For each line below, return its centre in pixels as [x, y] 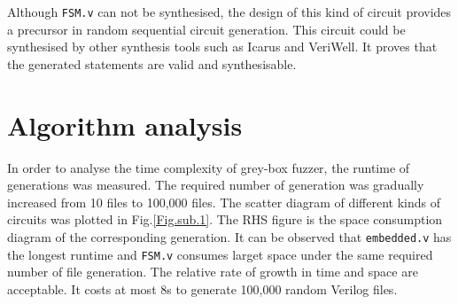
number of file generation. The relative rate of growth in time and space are [213, 272]
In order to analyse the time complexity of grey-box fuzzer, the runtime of [209, 167]
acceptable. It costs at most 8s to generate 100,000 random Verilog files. [202, 288]
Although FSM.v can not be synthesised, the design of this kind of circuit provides [229, 12]
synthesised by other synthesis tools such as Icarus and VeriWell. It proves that [222, 47]
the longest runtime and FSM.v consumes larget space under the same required [220, 254]
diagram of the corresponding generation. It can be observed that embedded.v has [229, 236]
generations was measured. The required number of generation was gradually [216, 185]
